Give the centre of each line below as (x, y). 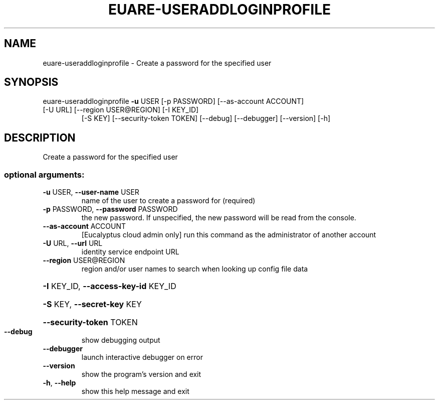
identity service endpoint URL (130, 252)
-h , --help (59, 383)
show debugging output (121, 340)
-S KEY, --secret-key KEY (92, 304)
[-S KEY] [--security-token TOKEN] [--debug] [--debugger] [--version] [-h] (206, 118)
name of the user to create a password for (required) (168, 201)
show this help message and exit (135, 391)
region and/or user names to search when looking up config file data (195, 269)
